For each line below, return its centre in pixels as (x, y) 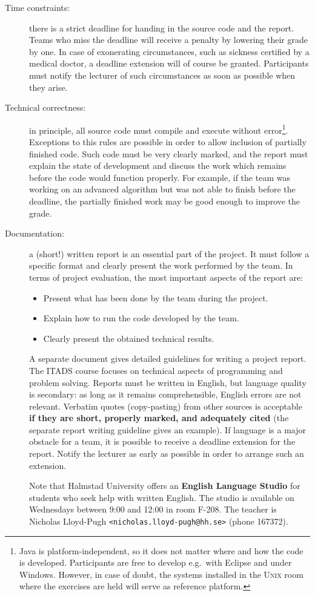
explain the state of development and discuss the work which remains (158, 165)
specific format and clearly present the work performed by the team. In (161, 265)
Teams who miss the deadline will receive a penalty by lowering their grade (169, 40)
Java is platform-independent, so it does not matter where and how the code (161, 550)
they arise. (48, 87)
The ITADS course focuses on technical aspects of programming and (156, 370)
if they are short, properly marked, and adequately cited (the (159, 418)
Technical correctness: (45, 107)
